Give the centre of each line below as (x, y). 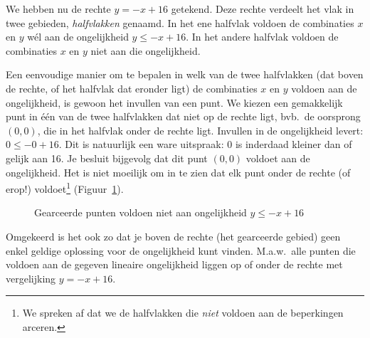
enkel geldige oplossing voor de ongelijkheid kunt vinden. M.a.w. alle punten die (181, 250)
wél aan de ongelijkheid (78, 37)
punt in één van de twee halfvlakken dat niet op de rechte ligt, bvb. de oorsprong (183, 116)
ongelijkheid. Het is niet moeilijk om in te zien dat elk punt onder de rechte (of (178, 172)
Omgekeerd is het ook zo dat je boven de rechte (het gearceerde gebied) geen (173, 236)
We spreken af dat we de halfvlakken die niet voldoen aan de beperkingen (183, 313)
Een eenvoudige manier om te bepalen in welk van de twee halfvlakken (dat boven (185, 74)
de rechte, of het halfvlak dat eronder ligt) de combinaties (132, 88)
